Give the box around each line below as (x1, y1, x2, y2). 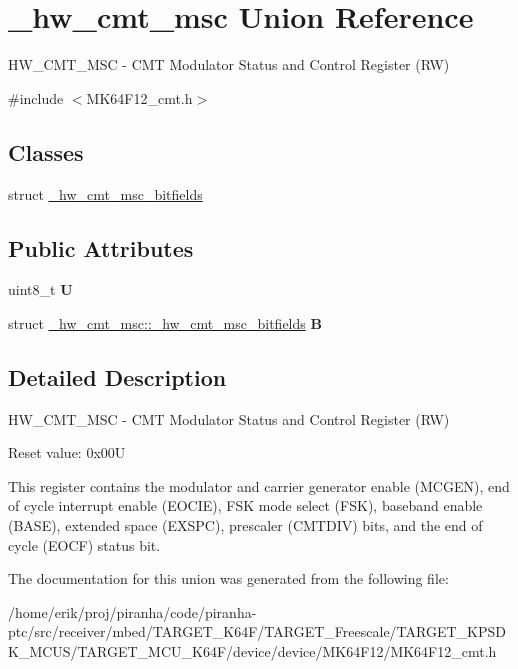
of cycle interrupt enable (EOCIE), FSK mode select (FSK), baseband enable (8, 495, 483, 516)
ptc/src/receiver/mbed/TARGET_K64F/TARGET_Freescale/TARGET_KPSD (8, 621, 506, 642)
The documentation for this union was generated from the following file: (8, 568, 449, 589)
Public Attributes (8, 232, 194, 263)
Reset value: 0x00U (8, 442, 126, 463)
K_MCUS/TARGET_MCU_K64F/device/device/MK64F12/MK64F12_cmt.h (8, 641, 497, 662)
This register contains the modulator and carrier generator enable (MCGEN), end (8, 475, 510, 496)
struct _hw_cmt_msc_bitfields (8, 183, 203, 204)
